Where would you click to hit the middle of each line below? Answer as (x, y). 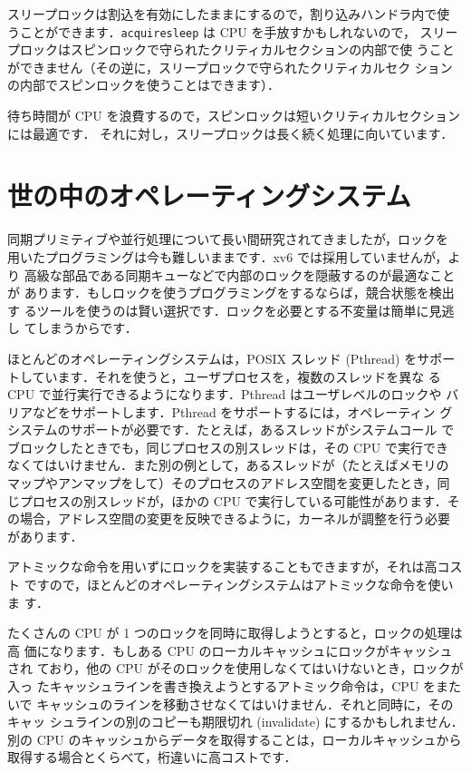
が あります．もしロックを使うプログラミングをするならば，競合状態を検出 (231, 293)
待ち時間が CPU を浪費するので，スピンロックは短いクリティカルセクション (234, 116)
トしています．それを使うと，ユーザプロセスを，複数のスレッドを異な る (224, 376)
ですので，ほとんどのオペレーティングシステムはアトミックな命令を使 (232, 585)
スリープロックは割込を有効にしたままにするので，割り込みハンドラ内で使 (229, 14)
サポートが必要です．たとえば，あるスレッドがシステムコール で (262, 430)
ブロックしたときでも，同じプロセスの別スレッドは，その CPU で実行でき (228, 447)
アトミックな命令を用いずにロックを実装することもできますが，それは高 (222, 567)
